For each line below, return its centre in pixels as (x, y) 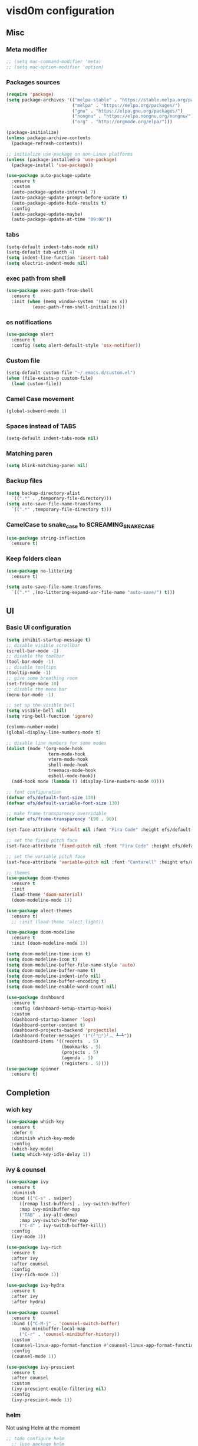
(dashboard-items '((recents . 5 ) (55, 1041)
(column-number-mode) (33, 727)
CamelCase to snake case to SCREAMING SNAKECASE (80, 525)
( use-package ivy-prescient (41, 1367)
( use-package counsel (33, 1312)
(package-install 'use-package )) (52, 165)
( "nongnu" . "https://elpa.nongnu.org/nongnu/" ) (133, 116)
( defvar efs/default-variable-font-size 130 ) (63, 803)
